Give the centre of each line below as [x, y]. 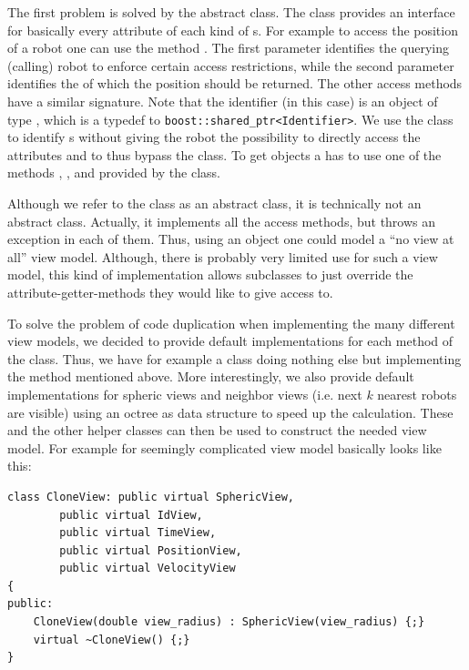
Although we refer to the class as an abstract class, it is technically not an [214, 203]
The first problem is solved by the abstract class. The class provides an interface [231, 12]
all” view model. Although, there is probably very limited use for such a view [223, 256]
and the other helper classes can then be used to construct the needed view [217, 430]
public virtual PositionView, [151, 550]
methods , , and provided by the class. [114, 173]
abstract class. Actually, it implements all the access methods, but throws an [222, 221]
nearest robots [417, 394]
